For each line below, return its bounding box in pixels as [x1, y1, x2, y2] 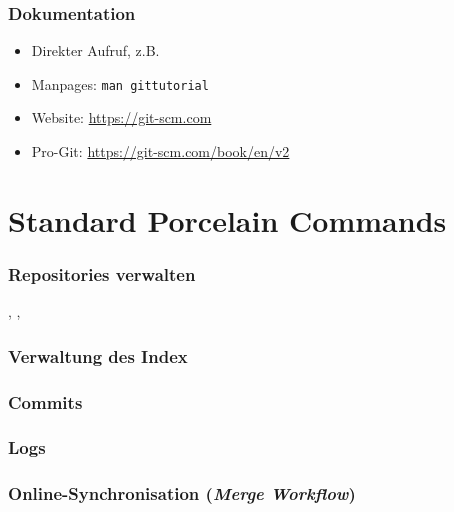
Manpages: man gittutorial [31, 73, 209, 94]
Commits [8, 389, 83, 414]
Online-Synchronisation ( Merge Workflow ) [8, 481, 356, 506]
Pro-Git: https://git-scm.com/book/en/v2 [31, 141, 290, 162]
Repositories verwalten [8, 261, 196, 286]
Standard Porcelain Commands [8, 199, 447, 240]
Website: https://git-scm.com [31, 107, 212, 128]
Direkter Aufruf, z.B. [31, 40, 160, 61]
